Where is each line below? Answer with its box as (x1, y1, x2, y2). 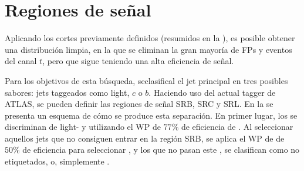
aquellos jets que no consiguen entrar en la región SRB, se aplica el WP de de (5, 132, 285, 144)
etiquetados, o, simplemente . (5, 155, 110, 167)
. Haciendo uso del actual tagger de (148, 86, 276, 98)
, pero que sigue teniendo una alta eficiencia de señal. (42, 55, 234, 67)
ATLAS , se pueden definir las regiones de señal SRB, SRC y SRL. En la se (5, 98, 273, 110)
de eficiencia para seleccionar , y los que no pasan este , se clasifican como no (22, 143, 300, 156)
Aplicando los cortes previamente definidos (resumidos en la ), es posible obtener (5, 32, 295, 44)
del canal (5, 55, 37, 67)
